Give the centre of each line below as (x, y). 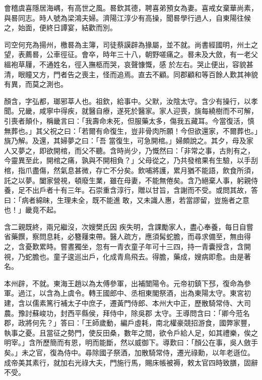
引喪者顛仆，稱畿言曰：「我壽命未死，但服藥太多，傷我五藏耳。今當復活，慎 (129, 120)
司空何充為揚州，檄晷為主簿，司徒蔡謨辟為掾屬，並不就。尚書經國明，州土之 (131, 44)
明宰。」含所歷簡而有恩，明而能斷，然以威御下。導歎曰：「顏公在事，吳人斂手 (131, 342)
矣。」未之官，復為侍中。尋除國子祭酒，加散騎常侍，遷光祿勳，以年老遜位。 (129, 352)
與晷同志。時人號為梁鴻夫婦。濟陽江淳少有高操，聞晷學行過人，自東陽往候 (127, 17)
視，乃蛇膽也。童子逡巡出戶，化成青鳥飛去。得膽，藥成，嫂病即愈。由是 (124, 256)
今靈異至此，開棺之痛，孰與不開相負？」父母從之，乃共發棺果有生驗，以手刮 (131, 160)
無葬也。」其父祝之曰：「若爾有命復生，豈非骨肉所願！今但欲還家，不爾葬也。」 (131, 130)
